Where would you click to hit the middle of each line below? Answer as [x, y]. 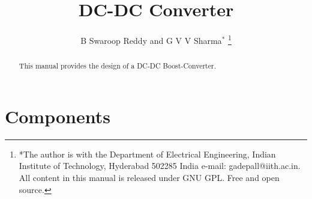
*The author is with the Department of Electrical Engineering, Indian [147, 154]
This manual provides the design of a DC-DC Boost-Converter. [117, 66]
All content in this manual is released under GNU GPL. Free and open [149, 177]
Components [58, 116]
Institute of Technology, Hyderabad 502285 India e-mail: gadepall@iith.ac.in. [160, 166]
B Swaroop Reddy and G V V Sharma [151, 40]
